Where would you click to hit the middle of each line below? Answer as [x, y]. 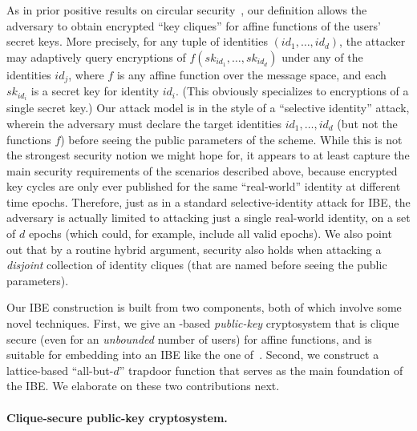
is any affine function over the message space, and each [251, 74]
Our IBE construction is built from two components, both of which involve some [204, 307]
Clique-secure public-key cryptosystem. [117, 417]
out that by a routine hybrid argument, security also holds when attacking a [194, 249]
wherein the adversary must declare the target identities [144, 123]
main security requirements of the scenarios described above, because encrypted [202, 170]
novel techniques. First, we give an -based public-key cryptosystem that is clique [203, 323]
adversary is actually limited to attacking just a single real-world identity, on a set [208, 218]
